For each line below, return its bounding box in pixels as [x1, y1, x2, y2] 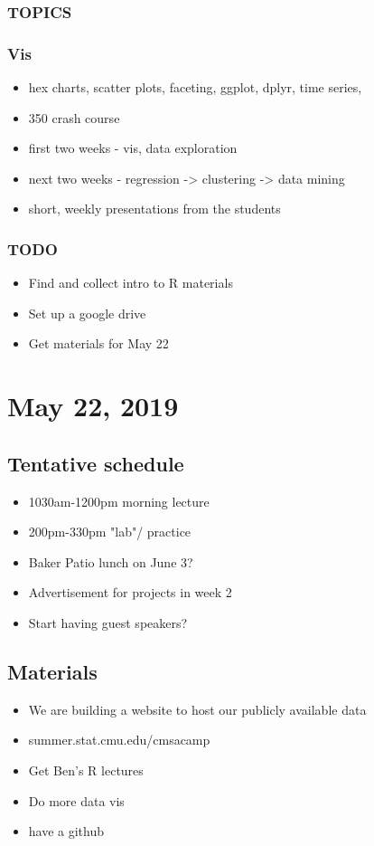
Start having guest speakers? [28, 613, 188, 632]
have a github [28, 822, 105, 841]
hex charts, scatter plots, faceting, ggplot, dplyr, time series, [28, 78, 362, 97]
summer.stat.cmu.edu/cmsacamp [28, 730, 210, 749]
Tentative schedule [7, 449, 184, 477]
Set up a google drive [28, 303, 146, 322]
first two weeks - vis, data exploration [28, 138, 238, 157]
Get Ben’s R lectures [28, 760, 144, 779]
